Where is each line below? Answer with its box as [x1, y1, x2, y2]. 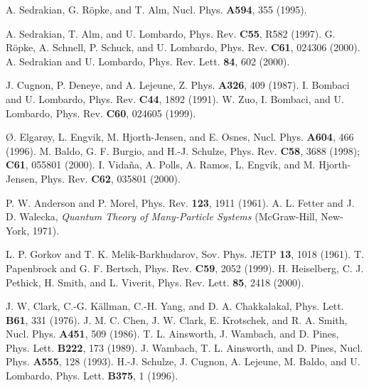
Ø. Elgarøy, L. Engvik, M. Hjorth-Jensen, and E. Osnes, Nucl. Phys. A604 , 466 [6, 129, 354, 144]
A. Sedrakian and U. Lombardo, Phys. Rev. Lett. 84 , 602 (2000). [6, 53, 290, 68]
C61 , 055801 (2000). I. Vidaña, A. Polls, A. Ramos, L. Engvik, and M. [6, 157, 316, 172]
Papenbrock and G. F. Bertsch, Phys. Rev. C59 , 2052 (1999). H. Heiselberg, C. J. [6, 260, 364, 275]
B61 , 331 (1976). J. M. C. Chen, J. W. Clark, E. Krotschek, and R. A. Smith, [6, 312, 348, 327]
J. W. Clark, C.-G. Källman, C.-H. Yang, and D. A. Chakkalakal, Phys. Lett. [6, 298, 344, 313]
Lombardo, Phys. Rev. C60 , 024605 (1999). [6, 105, 196, 120]
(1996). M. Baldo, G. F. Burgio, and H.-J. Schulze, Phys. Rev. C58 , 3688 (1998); [6, 143, 360, 158]
